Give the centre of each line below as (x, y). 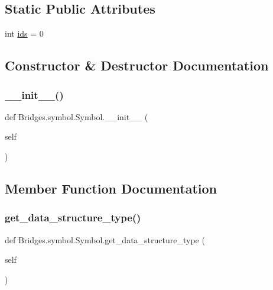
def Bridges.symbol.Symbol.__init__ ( (77, 116)
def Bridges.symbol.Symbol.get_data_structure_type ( (105, 239)
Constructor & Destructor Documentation (137, 65)
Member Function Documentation (111, 188)
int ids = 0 (24, 33)
